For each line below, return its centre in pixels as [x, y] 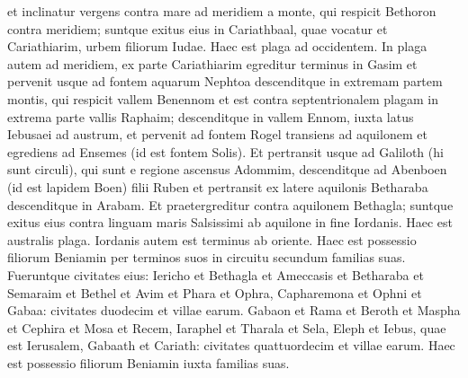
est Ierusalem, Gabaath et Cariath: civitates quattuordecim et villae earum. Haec [231, 345]
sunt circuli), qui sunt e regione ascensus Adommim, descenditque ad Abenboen [227, 169]
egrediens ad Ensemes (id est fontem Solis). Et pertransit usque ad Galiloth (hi [225, 151]
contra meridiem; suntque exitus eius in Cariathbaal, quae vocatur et [198, 28]
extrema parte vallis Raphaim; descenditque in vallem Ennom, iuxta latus [211, 116]
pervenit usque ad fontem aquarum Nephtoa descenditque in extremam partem [225, 81]
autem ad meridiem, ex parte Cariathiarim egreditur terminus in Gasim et [212, 63]
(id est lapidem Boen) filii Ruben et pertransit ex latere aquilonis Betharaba [218, 186]
